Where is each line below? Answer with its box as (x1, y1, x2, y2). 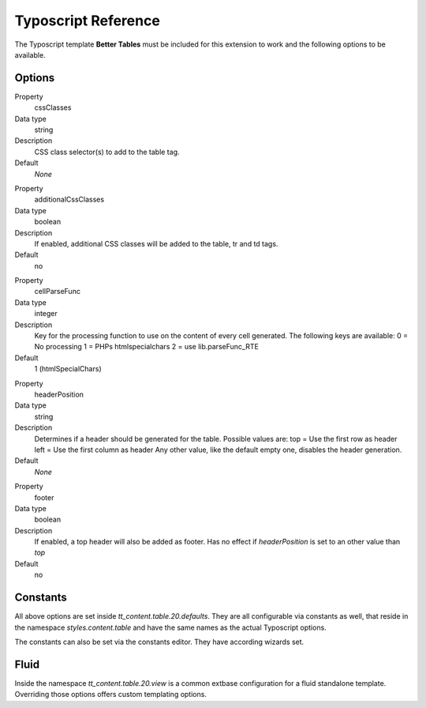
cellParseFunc (34, 287, 80, 296)
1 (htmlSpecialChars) (34, 364, 102, 374)
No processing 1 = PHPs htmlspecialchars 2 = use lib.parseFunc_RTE (34, 342, 260, 352)
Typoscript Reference (14, 12, 161, 29)
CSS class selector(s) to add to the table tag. (34, 147, 180, 156)
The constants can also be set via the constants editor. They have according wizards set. (14, 637, 305, 646)
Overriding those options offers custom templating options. (14, 690, 207, 699)
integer (34, 309, 58, 318)
